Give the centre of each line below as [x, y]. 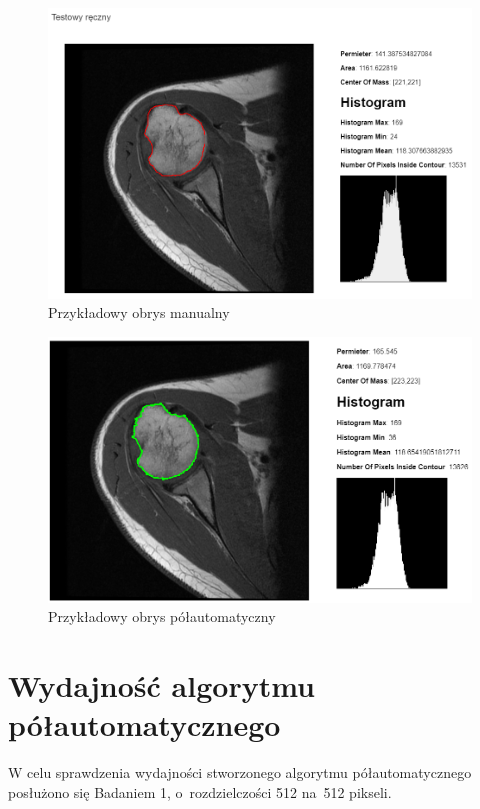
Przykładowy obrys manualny [139, 312]
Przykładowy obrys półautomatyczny [162, 616]
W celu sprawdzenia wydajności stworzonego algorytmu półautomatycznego [240, 772]
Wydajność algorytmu [161, 685]
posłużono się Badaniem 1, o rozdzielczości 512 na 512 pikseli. [200, 791]
